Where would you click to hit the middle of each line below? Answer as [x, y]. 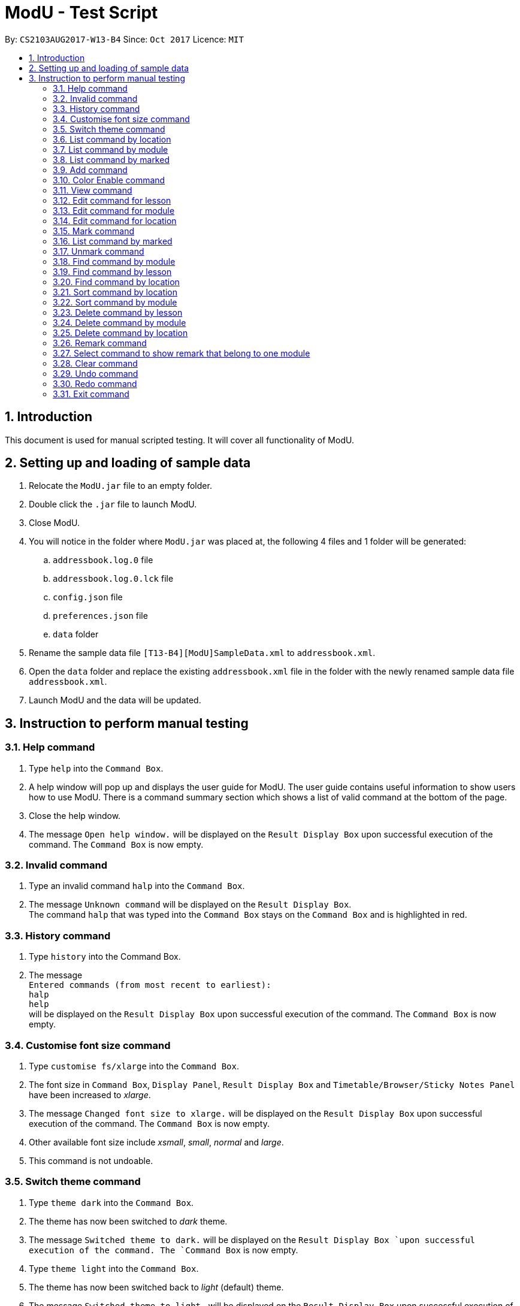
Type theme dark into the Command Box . [111, 1202]
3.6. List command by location [112, 139]
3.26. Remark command [100, 343]
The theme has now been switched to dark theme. [128, 1221]
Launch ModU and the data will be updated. [115, 700]
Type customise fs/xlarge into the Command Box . [134, 1066]
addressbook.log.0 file [103, 560]
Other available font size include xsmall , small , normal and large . [156, 1142]
